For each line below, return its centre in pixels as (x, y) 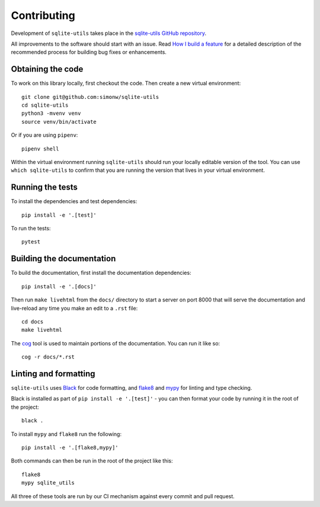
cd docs (33, 322)
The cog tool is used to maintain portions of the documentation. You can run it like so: (116, 343)
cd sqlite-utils (45, 105)
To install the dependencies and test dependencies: (74, 201)
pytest (31, 242)
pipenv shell (40, 149)
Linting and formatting (53, 373)
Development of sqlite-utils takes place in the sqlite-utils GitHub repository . (109, 33)
